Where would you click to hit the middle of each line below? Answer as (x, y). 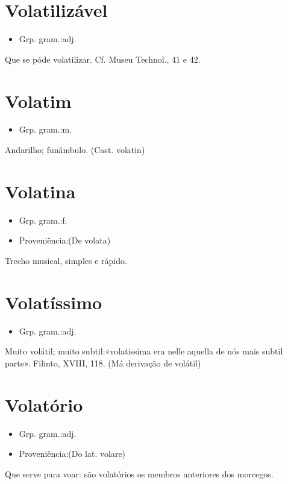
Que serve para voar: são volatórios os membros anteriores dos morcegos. (139, 473)
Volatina (40, 191)
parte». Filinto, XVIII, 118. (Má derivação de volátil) (103, 363)
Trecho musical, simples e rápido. (66, 260)
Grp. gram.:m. (45, 129)
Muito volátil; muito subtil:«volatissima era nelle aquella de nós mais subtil (144, 351)
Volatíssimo (54, 302)
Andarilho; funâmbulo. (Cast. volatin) (75, 150)
